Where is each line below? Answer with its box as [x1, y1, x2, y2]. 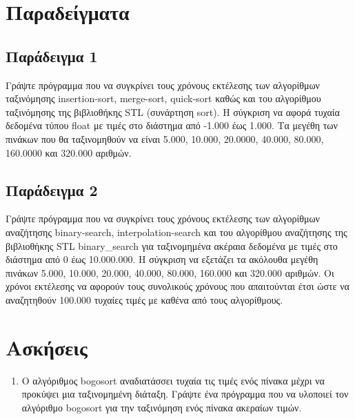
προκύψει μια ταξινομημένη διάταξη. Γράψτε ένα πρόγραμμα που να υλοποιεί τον [21, 387, 349, 401]
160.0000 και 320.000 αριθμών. [6, 145, 132, 159]
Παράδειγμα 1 [6, 45, 98, 66]
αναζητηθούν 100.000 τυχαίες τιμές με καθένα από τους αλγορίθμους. [6, 292, 283, 306]
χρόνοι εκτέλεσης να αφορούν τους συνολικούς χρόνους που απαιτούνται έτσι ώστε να [6, 279, 349, 293]
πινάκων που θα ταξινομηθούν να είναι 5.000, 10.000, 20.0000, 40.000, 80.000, [6, 131, 324, 146]
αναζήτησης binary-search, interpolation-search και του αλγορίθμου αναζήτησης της [6, 224, 347, 239]
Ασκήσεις [6, 333, 88, 361]
